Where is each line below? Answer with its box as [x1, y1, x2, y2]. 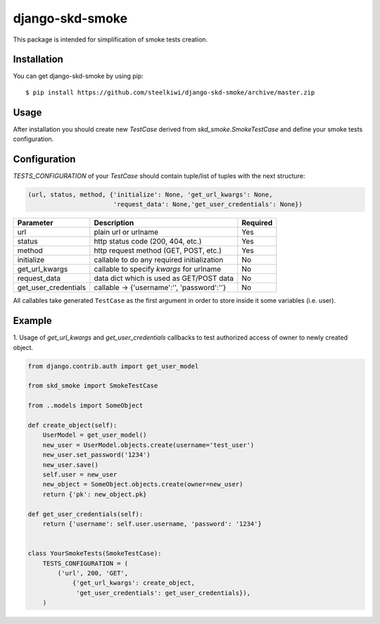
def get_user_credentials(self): [27, 510, 144, 518]
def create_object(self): [27, 421, 118, 430]
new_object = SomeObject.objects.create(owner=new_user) [42, 480, 243, 489]
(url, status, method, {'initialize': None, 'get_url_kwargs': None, [27, 191, 273, 199]
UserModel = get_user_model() [42, 431, 147, 439]
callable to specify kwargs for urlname [94, 264, 222, 274]
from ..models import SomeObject [27, 401, 144, 410]
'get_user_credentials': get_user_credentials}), [76, 589, 251, 597]
